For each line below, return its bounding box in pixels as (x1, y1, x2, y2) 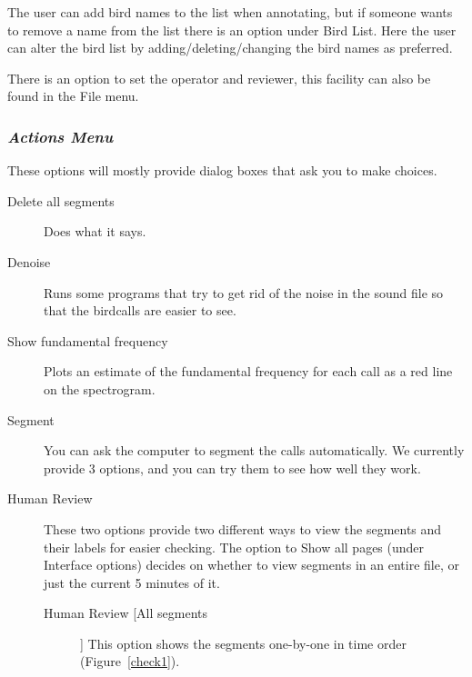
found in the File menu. (7, 86, 139, 105)
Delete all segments (7, 191, 115, 210)
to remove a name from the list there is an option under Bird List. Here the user (7, 20, 457, 39)
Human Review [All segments (44, 603, 207, 622)
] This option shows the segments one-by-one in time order (80, 633, 407, 652)
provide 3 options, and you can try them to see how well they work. (44, 458, 421, 477)
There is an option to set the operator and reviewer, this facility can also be (7, 68, 431, 87)
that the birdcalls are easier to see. (44, 301, 236, 320)
